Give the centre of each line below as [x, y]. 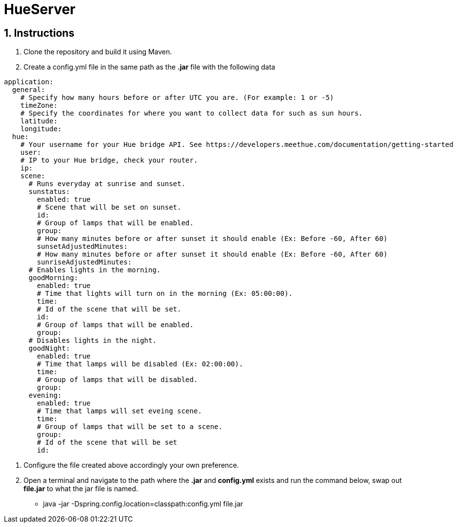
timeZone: [39, 106]
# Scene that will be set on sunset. [109, 207]
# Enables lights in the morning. [95, 270]
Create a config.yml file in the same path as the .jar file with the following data [149, 67]
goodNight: [49, 348]
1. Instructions [39, 33]
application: [29, 82]
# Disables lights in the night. [92, 341]
